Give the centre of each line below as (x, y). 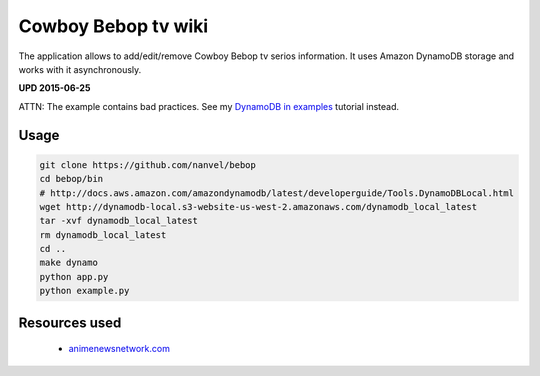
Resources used (70, 322)
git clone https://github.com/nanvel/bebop (148, 164)
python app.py (74, 276)
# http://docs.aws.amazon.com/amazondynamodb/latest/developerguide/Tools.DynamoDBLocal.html (277, 193)
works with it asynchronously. (80, 69)
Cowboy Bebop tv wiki (113, 26)
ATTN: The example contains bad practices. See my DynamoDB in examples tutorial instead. (209, 106)
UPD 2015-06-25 (54, 88)
